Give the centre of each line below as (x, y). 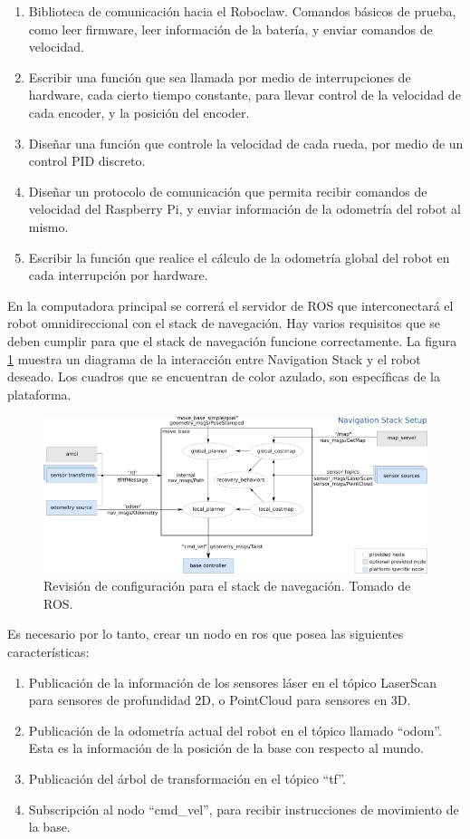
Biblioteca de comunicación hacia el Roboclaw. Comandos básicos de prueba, (242, 11)
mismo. (48, 226)
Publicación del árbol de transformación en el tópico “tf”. (187, 779)
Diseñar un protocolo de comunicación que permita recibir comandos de (228, 191)
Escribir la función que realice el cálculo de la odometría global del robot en (239, 257)
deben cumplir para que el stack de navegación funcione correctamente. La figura (232, 340)
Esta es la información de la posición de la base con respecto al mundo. (226, 748)
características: (48, 652)
